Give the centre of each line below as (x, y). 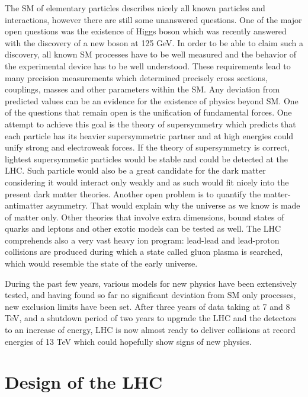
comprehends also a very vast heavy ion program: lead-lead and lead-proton (142, 240)
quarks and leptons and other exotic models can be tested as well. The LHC (143, 228)
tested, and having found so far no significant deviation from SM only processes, (150, 295)
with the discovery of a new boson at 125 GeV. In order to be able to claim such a (154, 42)
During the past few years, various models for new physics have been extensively (151, 283)
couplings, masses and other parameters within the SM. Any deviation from (142, 89)
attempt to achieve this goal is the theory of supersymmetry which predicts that (150, 124)
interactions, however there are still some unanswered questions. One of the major (153, 19)
